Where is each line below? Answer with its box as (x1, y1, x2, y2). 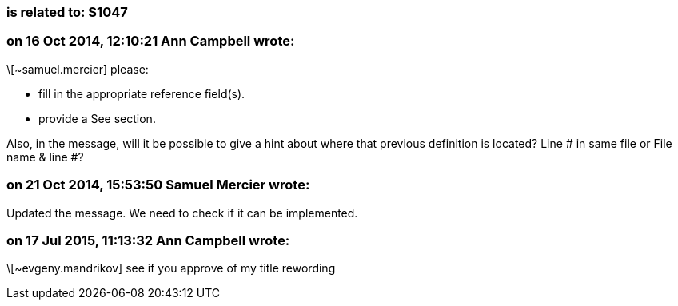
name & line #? (6, 149, 84, 164)
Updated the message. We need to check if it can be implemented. (6, 205, 358, 220)
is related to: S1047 (6, 4, 128, 20)
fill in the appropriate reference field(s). (38, 86, 245, 101)
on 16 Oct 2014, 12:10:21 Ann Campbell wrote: (6, 33, 295, 50)
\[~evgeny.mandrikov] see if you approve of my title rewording (6, 261, 336, 276)
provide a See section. (38, 111, 156, 125)
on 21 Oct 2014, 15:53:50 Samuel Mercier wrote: (6, 177, 310, 193)
